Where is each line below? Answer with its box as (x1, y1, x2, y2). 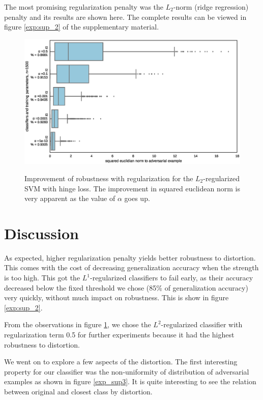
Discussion (4, 222, 79, 243)
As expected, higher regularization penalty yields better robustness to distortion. (4, 252, 256, 263)
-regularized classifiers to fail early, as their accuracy (90, 272, 253, 282)
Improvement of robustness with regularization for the (24, 173, 193, 183)
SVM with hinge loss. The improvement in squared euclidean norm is (24, 183, 240, 193)
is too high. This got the (4, 272, 80, 282)
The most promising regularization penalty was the (4, 2, 164, 12)
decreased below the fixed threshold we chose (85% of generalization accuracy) (4, 282, 248, 293)
